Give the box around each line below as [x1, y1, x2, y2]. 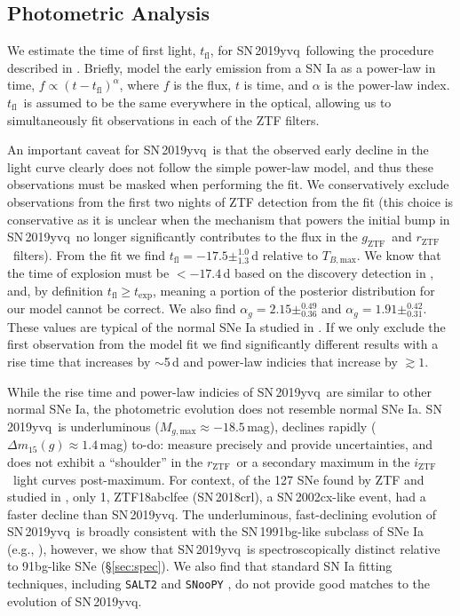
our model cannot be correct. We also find [7, 299, 236, 318]
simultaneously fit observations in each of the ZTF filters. [7, 110, 320, 129]
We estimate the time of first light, [7, 41, 196, 59]
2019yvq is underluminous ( [7, 416, 160, 435]
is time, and [243, 75, 309, 94]
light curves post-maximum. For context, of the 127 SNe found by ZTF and [12, 470, 424, 488]
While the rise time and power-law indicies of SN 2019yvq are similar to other [7, 382, 432, 400]
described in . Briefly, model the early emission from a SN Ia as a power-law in [7, 58, 436, 76]
